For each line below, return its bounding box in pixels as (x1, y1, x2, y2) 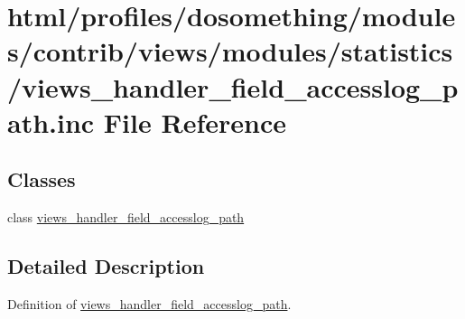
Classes (7, 165, 76, 193)
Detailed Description (7, 252, 205, 280)
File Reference (103, 103, 286, 140)
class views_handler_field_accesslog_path (7, 208, 245, 227)
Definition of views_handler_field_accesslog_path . (7, 294, 292, 313)
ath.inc (7, 103, 95, 140)
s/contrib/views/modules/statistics (7, 33, 453, 70)
